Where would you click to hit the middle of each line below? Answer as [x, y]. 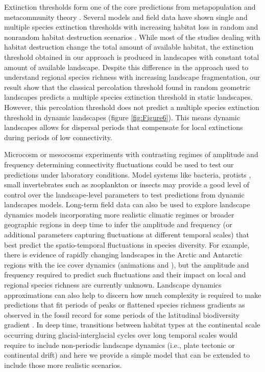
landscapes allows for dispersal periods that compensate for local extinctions [124, 127]
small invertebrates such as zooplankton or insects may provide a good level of [127, 184]
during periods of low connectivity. [58, 137]
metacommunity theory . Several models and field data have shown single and [126, 17]
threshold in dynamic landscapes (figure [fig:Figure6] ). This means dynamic [122, 117]
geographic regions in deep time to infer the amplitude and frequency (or [118, 224]
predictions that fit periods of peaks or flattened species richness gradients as [125, 305]
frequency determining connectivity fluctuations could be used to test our [119, 164]
